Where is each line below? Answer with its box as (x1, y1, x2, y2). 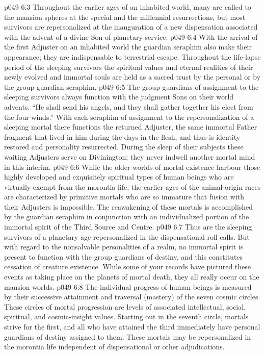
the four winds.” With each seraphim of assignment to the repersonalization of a (4, 111, 254, 122)
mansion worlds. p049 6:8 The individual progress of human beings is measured (4, 281, 252, 292)
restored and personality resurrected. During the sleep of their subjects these (4, 141, 244, 152)
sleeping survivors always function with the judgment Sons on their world (4, 91, 234, 102)
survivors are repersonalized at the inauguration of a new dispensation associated (4, 21, 258, 32)
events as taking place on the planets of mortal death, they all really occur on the (4, 271, 259, 282)
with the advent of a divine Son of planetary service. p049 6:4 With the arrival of (4, 31, 258, 42)
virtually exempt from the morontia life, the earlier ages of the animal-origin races (4, 181, 261, 192)
